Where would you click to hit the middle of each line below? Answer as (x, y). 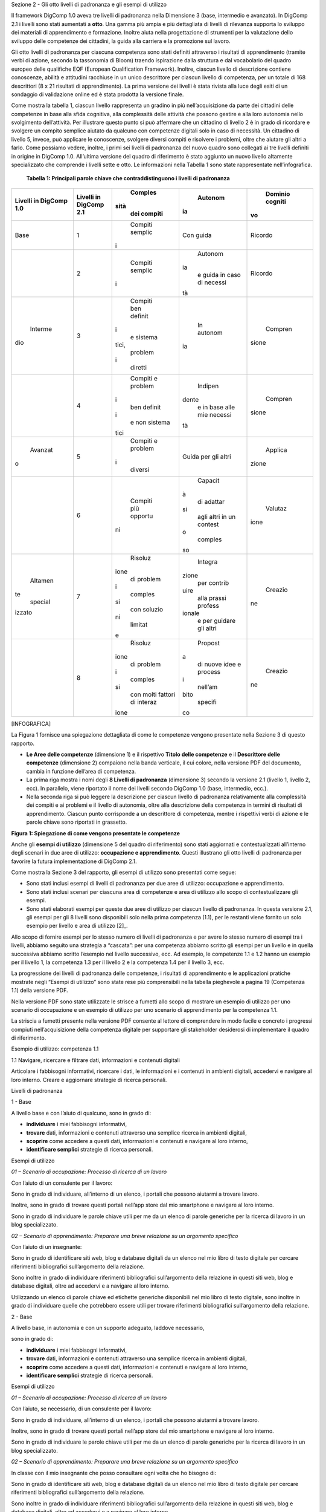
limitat (139, 624)
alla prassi (212, 598)
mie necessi (214, 414)
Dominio (278, 194)
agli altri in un (216, 516)
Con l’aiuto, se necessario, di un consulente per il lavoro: (81, 1409)
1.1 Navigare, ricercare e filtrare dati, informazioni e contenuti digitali (96, 1060)
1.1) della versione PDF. (40, 990)
